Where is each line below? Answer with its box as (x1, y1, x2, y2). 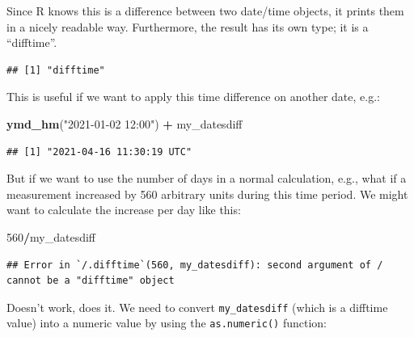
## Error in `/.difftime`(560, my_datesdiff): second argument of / (6, 259, 383, 271)
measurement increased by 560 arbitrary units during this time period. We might (6, 185, 408, 202)
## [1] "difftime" (6, 64, 105, 76)
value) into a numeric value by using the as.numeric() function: (6, 314, 327, 331)
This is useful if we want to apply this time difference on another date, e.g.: (6, 88, 380, 105)
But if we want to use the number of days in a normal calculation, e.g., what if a (6, 170, 407, 187)
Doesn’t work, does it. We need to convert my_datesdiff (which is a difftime (6, 298, 388, 315)
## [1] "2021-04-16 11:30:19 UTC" (6, 145, 192, 158)
